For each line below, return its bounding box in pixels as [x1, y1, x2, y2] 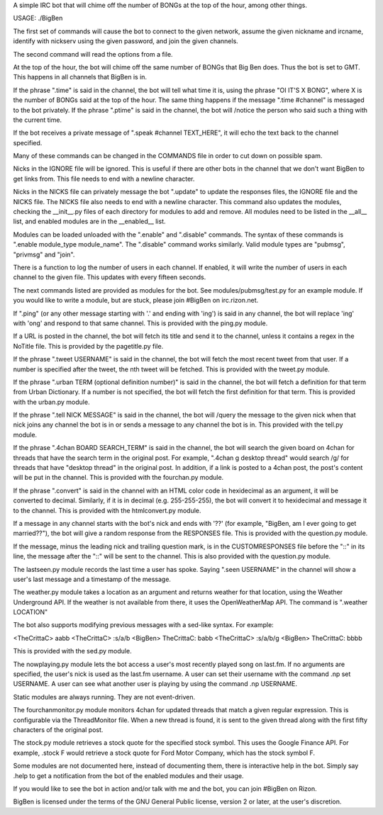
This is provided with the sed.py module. [13, 647, 132, 656]
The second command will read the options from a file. [13, 50, 173, 58]
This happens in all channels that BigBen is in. [13, 73, 148, 81]
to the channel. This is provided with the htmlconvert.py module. [13, 506, 201, 515]
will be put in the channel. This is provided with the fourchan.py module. [13, 473, 224, 482]
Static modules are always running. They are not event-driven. [13, 692, 195, 701]
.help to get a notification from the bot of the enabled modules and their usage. [13, 771, 244, 780]
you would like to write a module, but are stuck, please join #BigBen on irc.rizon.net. [13, 296, 259, 305]
